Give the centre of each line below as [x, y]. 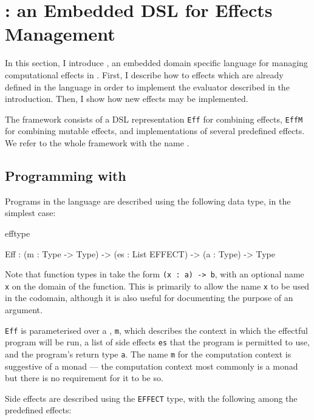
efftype [18, 233]
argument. [24, 310]
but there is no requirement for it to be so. [84, 378]
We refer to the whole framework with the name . [97, 142]
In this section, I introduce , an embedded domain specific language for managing [156, 63]
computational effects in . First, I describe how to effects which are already [144, 74]
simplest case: [30, 213]
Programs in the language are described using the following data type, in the [148, 201]
